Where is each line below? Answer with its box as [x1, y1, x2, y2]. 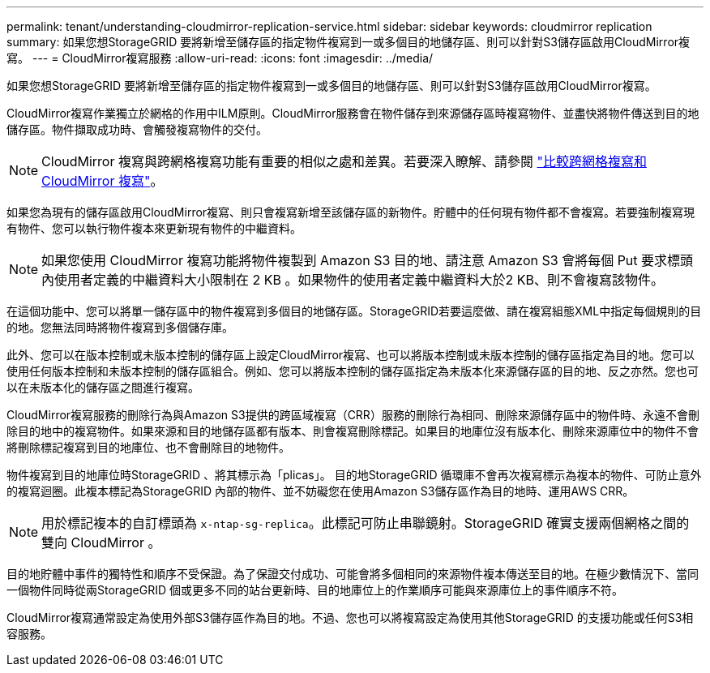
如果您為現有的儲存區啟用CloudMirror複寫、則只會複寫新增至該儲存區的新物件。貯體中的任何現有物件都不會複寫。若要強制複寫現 [6, 205, 695, 219]
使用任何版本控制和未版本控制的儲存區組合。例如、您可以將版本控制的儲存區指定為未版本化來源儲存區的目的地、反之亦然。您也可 [6, 364, 699, 378]
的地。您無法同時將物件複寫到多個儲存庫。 [6, 320, 233, 334]
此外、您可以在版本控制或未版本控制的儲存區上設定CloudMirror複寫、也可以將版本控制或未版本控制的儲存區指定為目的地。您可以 [6, 348, 695, 362]
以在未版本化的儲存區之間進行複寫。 [6, 380, 199, 394]
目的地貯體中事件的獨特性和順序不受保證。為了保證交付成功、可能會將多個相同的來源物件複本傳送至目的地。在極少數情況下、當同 [6, 567, 699, 581]
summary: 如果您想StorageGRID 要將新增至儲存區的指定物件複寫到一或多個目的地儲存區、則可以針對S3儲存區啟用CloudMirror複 [6, 35, 691, 49]
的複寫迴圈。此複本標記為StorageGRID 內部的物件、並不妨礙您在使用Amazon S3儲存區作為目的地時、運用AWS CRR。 [6, 484, 635, 498]
